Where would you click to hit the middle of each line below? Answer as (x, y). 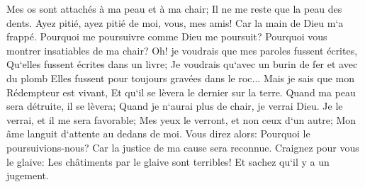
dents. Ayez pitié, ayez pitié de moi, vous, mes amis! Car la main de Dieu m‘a (175, 22)
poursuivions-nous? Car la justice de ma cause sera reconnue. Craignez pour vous (183, 147)
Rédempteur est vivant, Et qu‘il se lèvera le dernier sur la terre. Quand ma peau (181, 92)
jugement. (28, 175)
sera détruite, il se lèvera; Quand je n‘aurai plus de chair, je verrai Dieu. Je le (175, 106)
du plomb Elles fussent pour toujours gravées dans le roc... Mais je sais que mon (181, 78)
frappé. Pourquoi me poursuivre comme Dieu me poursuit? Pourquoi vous (167, 36)
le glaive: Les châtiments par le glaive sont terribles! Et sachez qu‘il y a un (168, 161)
